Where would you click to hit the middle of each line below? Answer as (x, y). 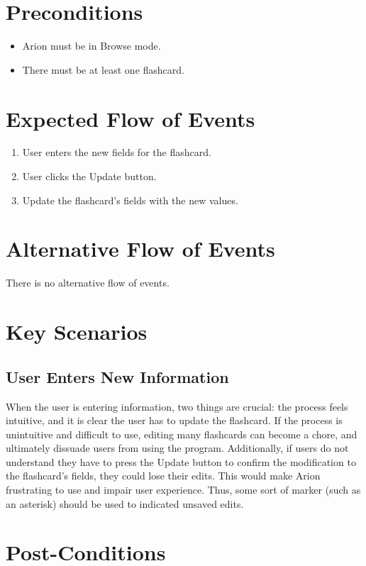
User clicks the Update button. (89, 176)
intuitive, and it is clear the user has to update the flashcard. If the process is (174, 420)
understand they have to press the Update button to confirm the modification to (181, 461)
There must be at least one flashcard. (103, 69)
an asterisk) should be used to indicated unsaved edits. (125, 503)
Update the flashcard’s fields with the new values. (130, 200)
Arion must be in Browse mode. (91, 46)
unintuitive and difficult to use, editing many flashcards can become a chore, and (182, 434)
